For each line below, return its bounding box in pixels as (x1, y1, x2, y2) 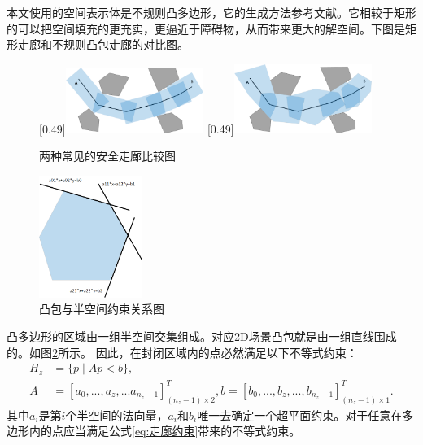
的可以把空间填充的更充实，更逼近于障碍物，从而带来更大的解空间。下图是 (7, 20, 405, 37)
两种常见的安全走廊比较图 (39, 147, 176, 164)
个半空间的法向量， (65, 406, 168, 423)
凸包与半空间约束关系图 (39, 300, 164, 317)
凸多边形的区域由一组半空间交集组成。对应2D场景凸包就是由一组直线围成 (7, 328, 397, 345)
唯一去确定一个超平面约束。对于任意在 (197, 406, 403, 423)
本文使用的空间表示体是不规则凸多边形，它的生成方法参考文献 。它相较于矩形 (7, 4, 416, 20)
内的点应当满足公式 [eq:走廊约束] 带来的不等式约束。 (28, 422, 301, 439)
